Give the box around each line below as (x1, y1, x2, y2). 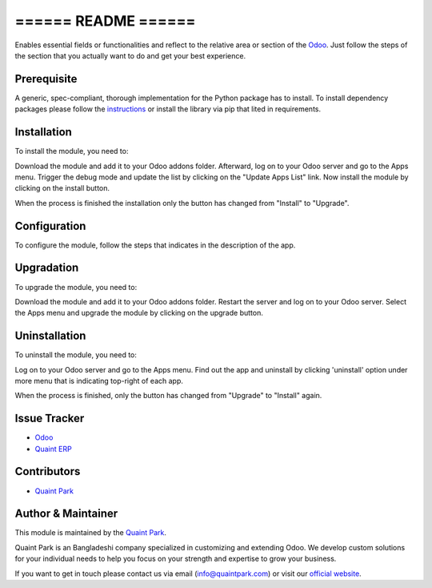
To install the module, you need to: (14, 147, 129, 156)
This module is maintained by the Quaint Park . (14, 528, 167, 538)
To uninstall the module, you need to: (14, 350, 138, 360)
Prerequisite (14, 72, 78, 86)
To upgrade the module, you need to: (14, 282, 138, 292)
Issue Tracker (14, 412, 85, 425)
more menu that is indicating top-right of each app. (14, 376, 184, 385)
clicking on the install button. (14, 183, 110, 193)
